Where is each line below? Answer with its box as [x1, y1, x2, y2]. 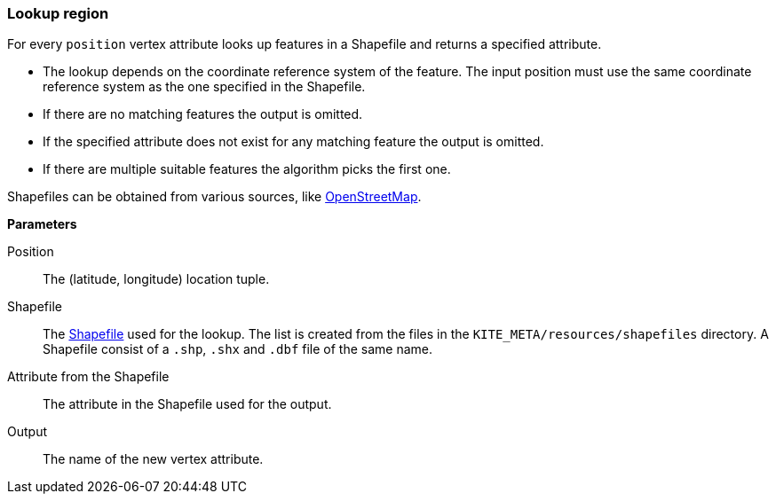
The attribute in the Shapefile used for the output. [43, 396, 332, 412]
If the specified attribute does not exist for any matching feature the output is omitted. [43, 134, 544, 150]
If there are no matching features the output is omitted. [43, 106, 363, 122]
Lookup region [7, 4, 109, 22]
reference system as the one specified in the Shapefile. [43, 79, 366, 95]
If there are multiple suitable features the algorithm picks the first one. [43, 161, 451, 177]
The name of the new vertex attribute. [43, 451, 264, 467]
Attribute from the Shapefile [7, 369, 170, 385]
